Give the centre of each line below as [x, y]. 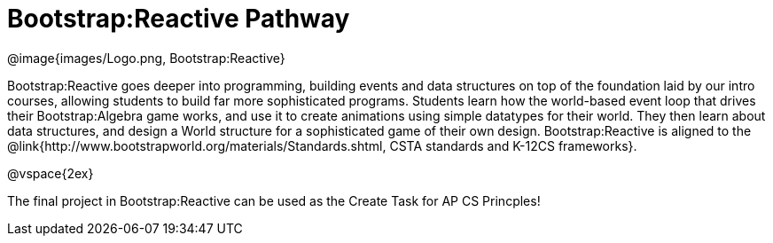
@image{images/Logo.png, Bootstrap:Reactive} [146, 58]
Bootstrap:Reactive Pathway [179, 19]
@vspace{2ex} [51, 173]
